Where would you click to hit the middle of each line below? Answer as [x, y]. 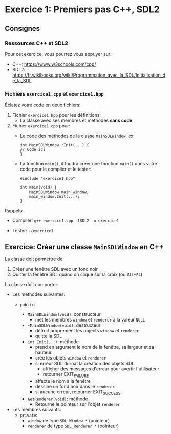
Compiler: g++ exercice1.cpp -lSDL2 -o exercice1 [66, 221]
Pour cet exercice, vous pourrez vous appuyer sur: [58, 54]
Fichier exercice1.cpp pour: [41, 126]
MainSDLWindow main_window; [59, 192]
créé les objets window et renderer [71, 357]
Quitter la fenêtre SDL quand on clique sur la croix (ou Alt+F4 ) [77, 274]
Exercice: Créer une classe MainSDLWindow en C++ [84, 247]
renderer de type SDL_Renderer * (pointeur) [73, 426]
